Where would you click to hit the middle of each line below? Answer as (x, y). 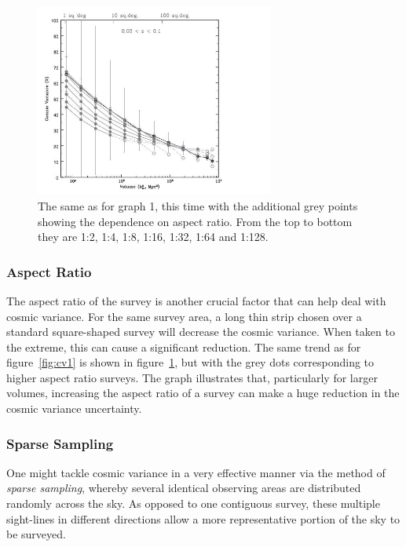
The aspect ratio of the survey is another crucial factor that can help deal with (196, 300)
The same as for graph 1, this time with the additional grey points (198, 205)
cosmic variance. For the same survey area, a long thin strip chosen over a (184, 316)
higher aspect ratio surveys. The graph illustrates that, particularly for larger (192, 377)
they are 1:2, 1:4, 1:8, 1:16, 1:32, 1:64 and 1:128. (153, 237)
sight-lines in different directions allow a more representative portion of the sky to (203, 518)
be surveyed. (36, 534)
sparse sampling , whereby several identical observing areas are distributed (184, 488)
